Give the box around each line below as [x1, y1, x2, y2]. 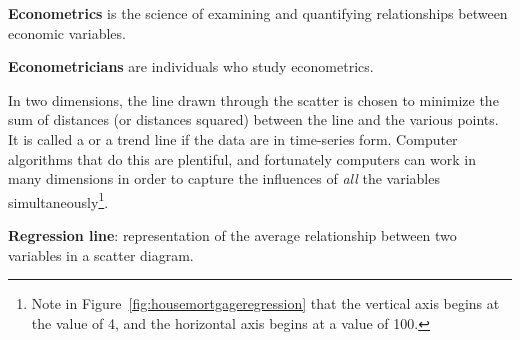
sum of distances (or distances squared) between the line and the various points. [8, 109, 499, 130]
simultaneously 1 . [8, 188, 109, 212]
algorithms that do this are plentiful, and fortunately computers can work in [8, 148, 476, 169]
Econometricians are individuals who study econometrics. [8, 56, 374, 77]
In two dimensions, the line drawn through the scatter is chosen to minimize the [8, 89, 499, 110]
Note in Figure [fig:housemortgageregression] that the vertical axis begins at [31, 293, 500, 314]
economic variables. [8, 22, 126, 43]
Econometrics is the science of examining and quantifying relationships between [8, 3, 508, 23]
